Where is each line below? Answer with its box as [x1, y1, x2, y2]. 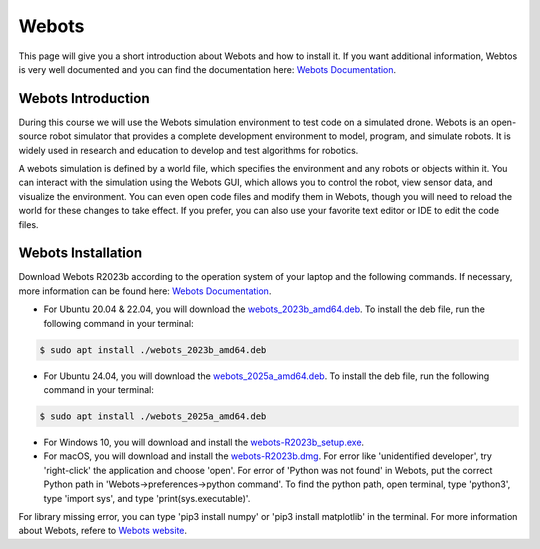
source [18, 130, 48, 142]
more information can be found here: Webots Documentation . [18, 285, 272, 297]
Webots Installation [18, 245, 143, 262]
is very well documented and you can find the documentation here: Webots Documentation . [18, 63, 397, 75]
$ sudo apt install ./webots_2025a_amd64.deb [39, 411, 267, 422]
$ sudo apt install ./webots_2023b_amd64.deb [39, 344, 267, 355]
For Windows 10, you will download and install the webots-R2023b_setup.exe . [43, 436, 365, 448]
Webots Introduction [18, 90, 150, 107]
